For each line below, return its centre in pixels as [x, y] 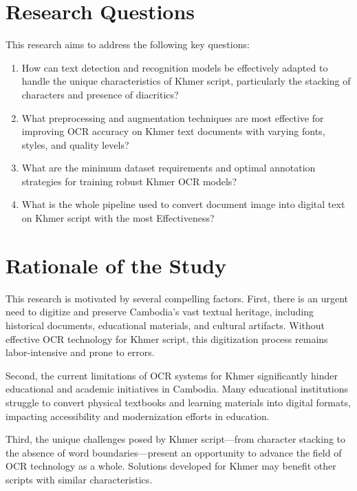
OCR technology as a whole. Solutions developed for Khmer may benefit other [171, 466]
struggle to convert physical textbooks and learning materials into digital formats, [178, 402]
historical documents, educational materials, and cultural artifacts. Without [165, 325]
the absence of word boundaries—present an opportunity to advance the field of [174, 452]
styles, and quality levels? [75, 144]
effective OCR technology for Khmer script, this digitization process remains [167, 338]
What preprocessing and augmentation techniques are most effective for [173, 117]
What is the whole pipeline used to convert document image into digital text [183, 204]
